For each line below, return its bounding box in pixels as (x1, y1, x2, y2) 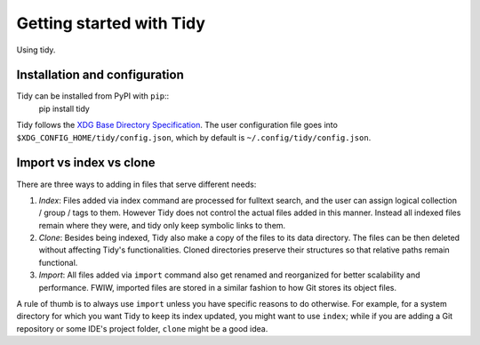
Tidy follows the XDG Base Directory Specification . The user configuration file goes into (16, 120, 338, 131)
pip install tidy (38, 103, 91, 114)
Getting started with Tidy (16, 13, 206, 33)
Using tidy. (16, 44, 56, 55)
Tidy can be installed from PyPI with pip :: (16, 91, 170, 101)
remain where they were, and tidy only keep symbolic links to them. (38, 220, 286, 230)
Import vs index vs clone (16, 156, 156, 171)
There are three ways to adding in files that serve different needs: (16, 179, 257, 189)
